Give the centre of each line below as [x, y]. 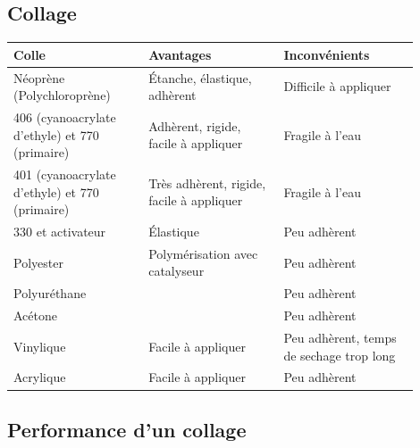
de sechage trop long [340, 355]
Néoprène [39, 77]
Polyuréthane [50, 293]
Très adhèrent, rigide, [207, 183]
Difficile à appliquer [337, 86]
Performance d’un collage [127, 429]
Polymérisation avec [203, 253]
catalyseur [176, 271]
